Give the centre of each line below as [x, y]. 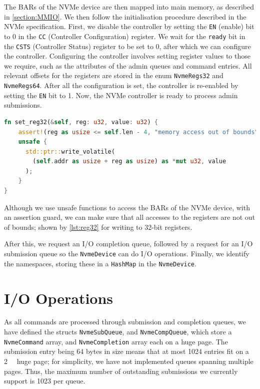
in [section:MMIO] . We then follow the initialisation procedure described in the [125, 16]
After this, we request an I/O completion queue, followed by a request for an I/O [128, 244]
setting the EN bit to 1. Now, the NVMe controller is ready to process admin [121, 95]
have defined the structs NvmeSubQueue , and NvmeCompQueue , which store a [118, 332]
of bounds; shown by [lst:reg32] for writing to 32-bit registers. [98, 227]
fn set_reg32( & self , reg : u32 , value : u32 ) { [81, 122]
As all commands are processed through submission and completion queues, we [125, 322]
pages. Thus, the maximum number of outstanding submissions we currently [121, 371]
